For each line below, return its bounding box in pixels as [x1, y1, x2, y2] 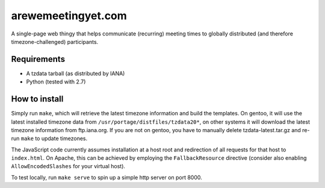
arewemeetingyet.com [11, 9, 128, 22]
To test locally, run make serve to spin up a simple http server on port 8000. [11, 174, 203, 181]
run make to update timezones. [11, 135, 87, 142]
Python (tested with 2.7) [26, 78, 86, 85]
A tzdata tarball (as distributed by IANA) [26, 70, 125, 77]
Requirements [11, 54, 66, 64]
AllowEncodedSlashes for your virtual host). [11, 163, 126, 170]
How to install [11, 94, 64, 105]
